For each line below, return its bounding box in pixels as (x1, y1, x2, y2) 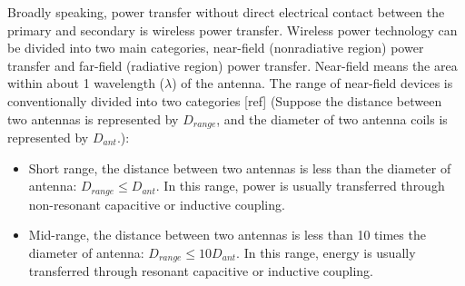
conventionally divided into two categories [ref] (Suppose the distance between (7, 91, 442, 110)
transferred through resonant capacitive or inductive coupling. (28, 261, 374, 281)
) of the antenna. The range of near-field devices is (172, 74, 453, 93)
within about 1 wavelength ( (7, 74, 165, 93)
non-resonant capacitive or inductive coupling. (28, 194, 285, 213)
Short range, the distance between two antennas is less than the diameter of (28, 158, 451, 177)
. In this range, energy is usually (236, 242, 416, 261)
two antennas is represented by (7, 109, 179, 128)
